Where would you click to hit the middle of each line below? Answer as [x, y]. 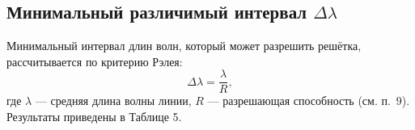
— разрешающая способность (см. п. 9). [309, 101]
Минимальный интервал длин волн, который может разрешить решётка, [184, 46]
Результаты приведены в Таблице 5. [94, 117]
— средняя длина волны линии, [113, 101]
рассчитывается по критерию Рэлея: [95, 61]
